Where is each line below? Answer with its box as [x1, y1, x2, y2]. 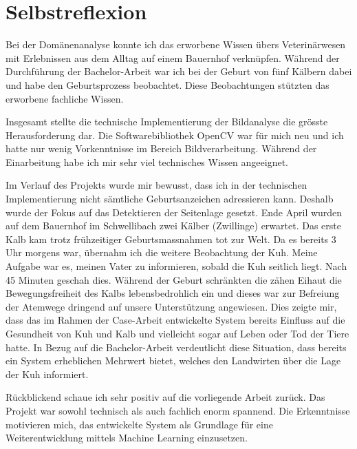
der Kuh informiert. [6, 366, 89, 381]
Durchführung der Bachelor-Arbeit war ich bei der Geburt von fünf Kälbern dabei [6, 64, 352, 79]
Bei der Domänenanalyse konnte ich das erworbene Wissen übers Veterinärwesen [6, 37, 346, 52]
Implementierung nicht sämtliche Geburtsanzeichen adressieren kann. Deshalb [6, 191, 334, 206]
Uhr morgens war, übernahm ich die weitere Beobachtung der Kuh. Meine [6, 245, 318, 260]
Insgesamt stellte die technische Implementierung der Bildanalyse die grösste [6, 114, 328, 129]
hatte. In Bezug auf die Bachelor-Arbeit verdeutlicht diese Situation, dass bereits [6, 340, 347, 354]
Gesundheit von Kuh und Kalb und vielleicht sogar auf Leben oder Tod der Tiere [6, 326, 349, 340]
